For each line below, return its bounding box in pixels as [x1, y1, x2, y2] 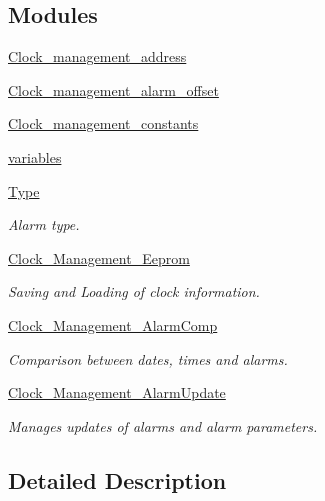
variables [8, 146, 62, 167]
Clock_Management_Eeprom [8, 247, 190, 268]
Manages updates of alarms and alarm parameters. [8, 415, 318, 436]
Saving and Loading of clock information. [8, 281, 260, 302]
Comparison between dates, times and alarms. [8, 348, 288, 369]
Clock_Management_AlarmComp [8, 314, 218, 335]
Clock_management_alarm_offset [8, 79, 219, 100]
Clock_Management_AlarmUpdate [8, 382, 226, 403]
